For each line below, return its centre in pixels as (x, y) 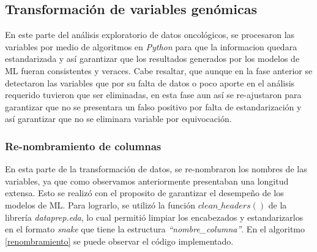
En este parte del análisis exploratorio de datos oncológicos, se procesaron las (150, 35)
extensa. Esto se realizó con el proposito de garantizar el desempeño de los (144, 193)
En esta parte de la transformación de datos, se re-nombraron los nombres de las (156, 169)
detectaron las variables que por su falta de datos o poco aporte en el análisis (150, 82)
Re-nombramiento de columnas (83, 146)
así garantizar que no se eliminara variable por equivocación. (118, 119)
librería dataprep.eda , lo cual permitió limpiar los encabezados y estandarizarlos (154, 217)
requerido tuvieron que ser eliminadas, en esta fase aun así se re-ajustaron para (153, 95)
